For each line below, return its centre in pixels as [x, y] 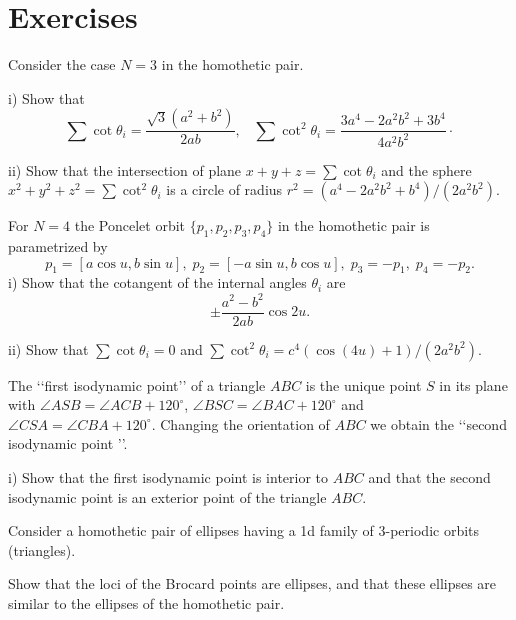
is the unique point [363, 384]
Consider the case [62, 64]
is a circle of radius [224, 189]
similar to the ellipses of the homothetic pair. [146, 602]
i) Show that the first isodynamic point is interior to [168, 477]
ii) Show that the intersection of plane [125, 169]
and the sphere [426, 169]
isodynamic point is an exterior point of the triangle [167, 496]
